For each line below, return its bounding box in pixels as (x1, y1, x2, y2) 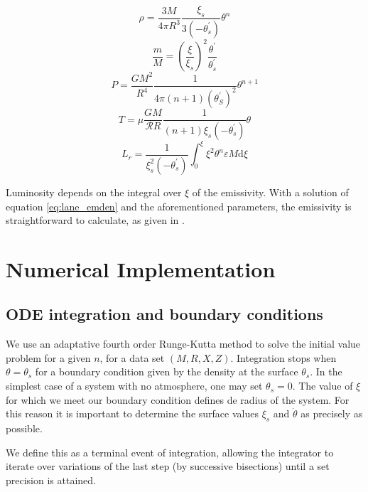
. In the (310, 364, 342, 379)
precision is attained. (6, 472, 96, 487)
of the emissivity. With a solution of (192, 184, 349, 199)
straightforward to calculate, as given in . (6, 213, 185, 228)
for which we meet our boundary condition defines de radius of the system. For (6, 392, 350, 407)
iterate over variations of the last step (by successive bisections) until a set (6, 459, 330, 474)
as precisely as (301, 406, 363, 421)
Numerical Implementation (6, 254, 276, 283)
